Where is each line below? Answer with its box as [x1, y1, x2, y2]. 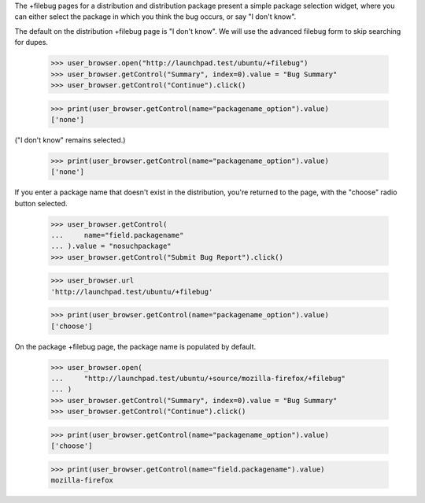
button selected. [14, 198, 68, 208]
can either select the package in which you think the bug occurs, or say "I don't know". [14, 12, 297, 21]
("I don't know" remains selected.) [14, 135, 126, 145]
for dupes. [14, 38, 49, 47]
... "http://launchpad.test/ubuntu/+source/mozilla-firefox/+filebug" [50, 374, 346, 383]
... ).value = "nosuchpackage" [50, 242, 172, 251]
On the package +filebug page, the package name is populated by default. [14, 342, 257, 351]
